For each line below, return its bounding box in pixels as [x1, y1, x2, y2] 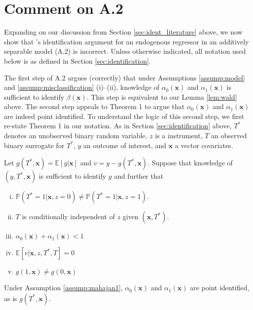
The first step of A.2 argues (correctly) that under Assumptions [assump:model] [4, 72, 245, 82]
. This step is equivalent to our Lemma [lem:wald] [86, 91, 237, 102]
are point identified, [190, 282, 250, 293]
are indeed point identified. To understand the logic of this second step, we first [4, 111, 244, 121]
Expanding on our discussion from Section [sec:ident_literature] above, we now [4, 27, 243, 37]
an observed [211, 130, 247, 141]
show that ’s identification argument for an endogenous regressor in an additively [4, 36, 249, 46]
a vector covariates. [175, 140, 233, 150]
